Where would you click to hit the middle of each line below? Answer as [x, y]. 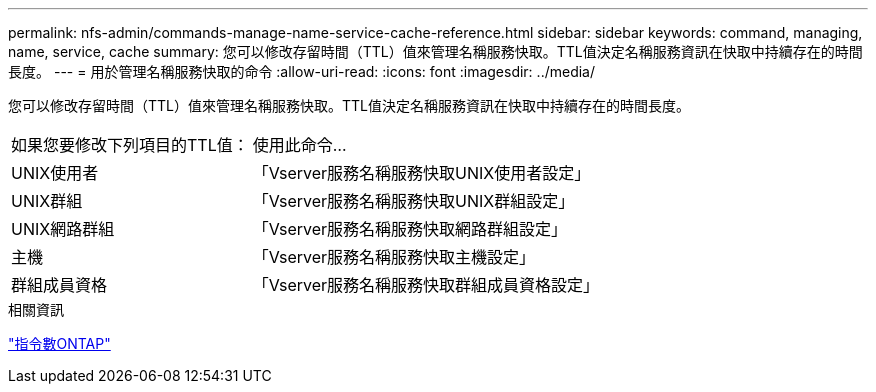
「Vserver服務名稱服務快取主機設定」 [394, 257]
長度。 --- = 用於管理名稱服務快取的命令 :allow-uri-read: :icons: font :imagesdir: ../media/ [302, 71]
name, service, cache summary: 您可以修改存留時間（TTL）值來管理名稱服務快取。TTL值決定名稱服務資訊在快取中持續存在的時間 [435, 51]
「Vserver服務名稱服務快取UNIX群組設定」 [413, 201]
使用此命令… [299, 145]
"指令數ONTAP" [59, 343]
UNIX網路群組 [63, 229]
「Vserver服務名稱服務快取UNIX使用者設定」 [421, 173]
